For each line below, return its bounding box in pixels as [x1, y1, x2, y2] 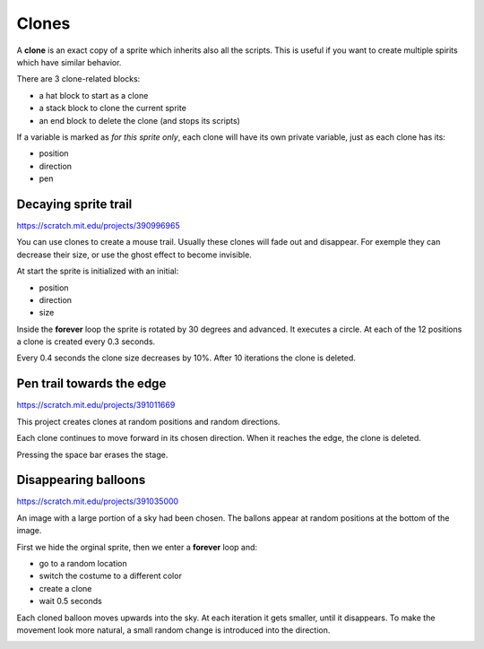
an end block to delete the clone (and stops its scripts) [39, 115, 241, 125]
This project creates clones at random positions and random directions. [16, 416, 281, 427]
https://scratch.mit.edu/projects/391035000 [16, 496, 179, 506]
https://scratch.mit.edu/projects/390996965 [16, 220, 180, 230]
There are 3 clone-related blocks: [16, 74, 141, 84]
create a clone [39, 583, 92, 593]
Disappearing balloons [16, 472, 146, 488]
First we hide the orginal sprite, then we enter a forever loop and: [16, 541, 258, 552]
